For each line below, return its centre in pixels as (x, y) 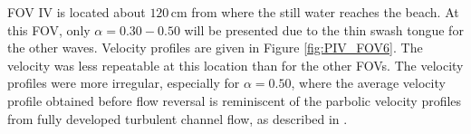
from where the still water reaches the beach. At (325, 12)
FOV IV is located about (77, 12)
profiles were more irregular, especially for (124, 83)
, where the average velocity (368, 83)
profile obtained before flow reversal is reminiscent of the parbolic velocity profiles (235, 100)
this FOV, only (49, 29)
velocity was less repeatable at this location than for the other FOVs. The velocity (235, 65)
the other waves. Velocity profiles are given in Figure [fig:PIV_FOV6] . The (215, 48)
